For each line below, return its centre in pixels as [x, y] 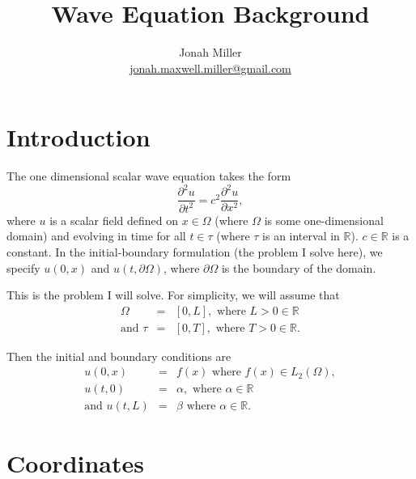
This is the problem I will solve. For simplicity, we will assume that [173, 295]
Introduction [79, 137]
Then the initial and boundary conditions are [119, 356]
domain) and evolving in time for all [96, 236]
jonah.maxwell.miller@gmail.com [210, 68]
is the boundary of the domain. [299, 267]
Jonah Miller [210, 52]
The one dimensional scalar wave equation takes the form [149, 176]
